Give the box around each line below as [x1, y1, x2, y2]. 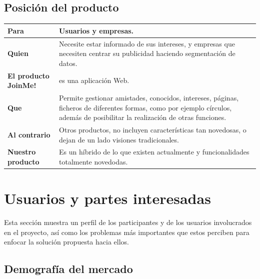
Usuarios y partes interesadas [4, 188, 211, 208]
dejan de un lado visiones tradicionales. [59, 134, 179, 144]
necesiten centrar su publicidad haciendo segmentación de [59, 48, 235, 58]
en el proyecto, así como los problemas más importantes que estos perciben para [4, 226, 249, 237]
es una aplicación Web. [59, 75, 129, 85]
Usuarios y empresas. [59, 25, 134, 35]
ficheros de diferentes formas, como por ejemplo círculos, [59, 102, 232, 112]
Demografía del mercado [4, 261, 133, 276]
